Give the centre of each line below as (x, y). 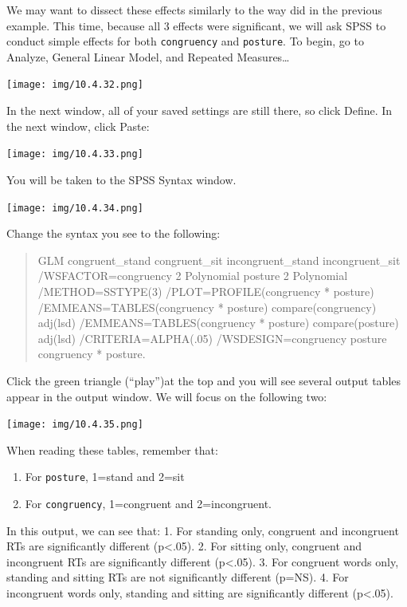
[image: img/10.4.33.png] (75, 154)
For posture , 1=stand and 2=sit (105, 477)
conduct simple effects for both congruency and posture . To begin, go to (185, 41)
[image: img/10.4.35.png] (75, 425)
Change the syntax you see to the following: (113, 233)
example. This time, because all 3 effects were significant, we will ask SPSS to (196, 25)
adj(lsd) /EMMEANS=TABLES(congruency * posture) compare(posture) (218, 323)
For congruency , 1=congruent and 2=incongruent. (148, 504)
